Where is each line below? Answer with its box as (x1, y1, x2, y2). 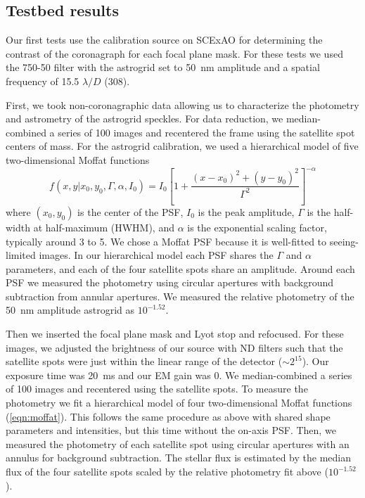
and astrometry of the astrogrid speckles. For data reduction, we (6, 111, 283, 126)
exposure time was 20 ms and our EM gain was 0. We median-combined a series (6, 367, 352, 382)
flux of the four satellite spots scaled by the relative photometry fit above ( (6, 464, 328, 479)
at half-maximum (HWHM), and (33, 219, 174, 234)
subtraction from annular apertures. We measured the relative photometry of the (6, 288, 354, 303)
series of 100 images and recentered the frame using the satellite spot (58, 124, 355, 139)
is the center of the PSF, (77, 204, 184, 219)
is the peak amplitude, (198, 204, 295, 219)
